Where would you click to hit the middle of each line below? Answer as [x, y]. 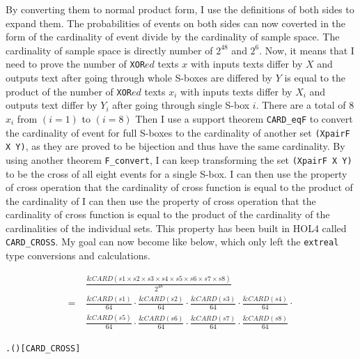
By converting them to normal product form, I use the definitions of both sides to [180, 9]
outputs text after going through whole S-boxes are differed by [139, 78]
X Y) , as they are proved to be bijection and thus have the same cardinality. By [175, 146]
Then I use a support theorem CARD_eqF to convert [244, 118]
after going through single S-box [181, 105]
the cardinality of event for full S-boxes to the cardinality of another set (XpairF [178, 132]
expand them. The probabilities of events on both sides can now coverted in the [176, 23]
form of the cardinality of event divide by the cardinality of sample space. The [173, 37]
